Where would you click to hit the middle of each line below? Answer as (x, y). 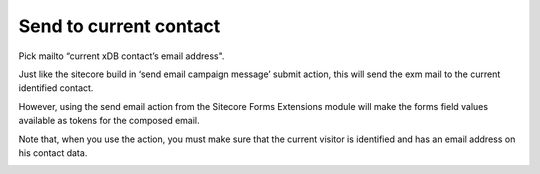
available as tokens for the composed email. (109, 121)
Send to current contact (119, 26)
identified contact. (56, 88)
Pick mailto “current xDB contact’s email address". (121, 56)
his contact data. (53, 152)
